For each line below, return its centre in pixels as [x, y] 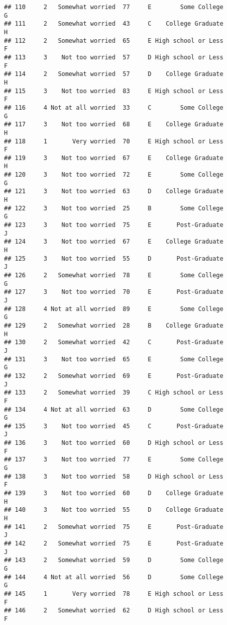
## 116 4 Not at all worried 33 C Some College [114, 107]
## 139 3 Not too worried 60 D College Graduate [114, 493]
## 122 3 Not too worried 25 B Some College [114, 208]
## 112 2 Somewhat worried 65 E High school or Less [114, 41]
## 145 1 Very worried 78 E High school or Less [114, 594]
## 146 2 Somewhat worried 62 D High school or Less [114, 611]
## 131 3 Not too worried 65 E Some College [114, 359]
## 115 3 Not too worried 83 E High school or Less [114, 91]
